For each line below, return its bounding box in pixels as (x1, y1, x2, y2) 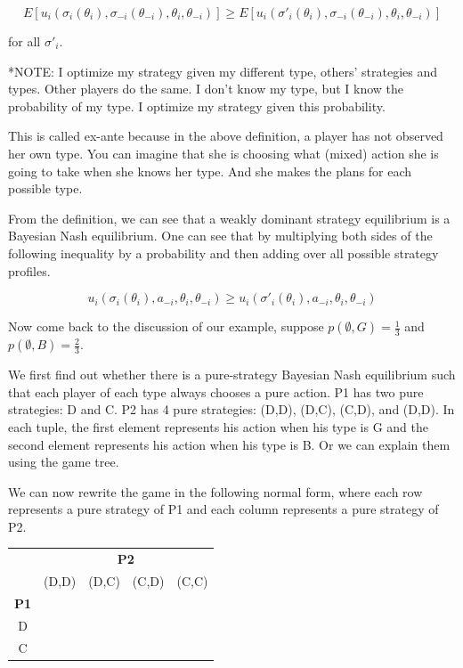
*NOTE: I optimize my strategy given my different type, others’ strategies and (8, 61, 438, 80)
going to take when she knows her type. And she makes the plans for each (8, 161, 412, 180)
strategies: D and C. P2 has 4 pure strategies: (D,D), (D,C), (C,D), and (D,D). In (8, 400, 455, 419)
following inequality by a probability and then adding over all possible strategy (8, 243, 439, 262)
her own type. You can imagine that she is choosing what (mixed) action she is (8, 143, 439, 162)
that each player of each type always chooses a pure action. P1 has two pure (8, 382, 424, 401)
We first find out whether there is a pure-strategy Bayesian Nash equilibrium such (8, 365, 456, 384)
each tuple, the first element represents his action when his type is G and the (8, 417, 428, 436)
